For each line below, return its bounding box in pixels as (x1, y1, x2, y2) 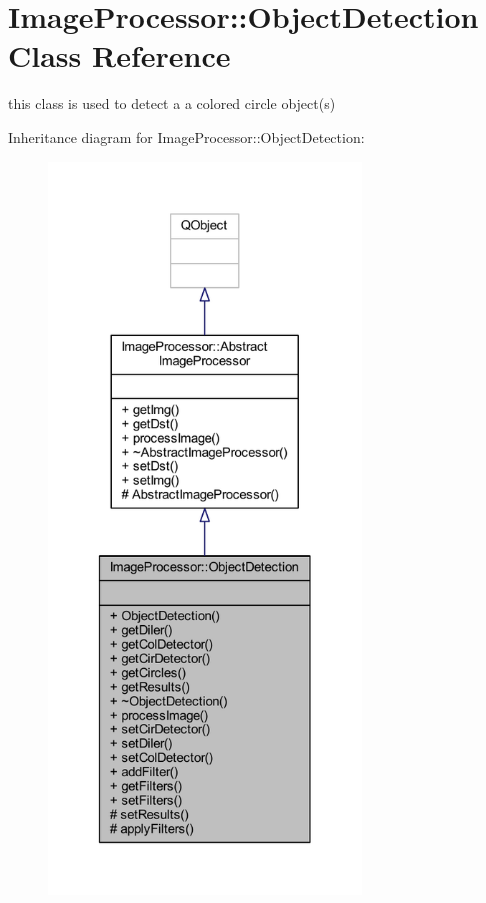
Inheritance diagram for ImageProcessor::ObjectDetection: (8, 126, 365, 147)
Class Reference (8, 35, 231, 76)
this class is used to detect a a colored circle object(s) (8, 93, 336, 114)
